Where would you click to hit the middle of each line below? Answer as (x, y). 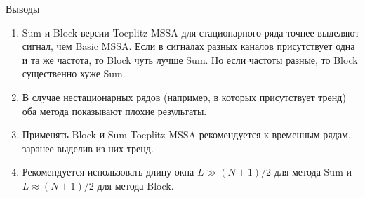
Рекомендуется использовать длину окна (108, 172)
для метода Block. (135, 185)
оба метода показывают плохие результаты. (114, 111)
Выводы (23, 8)
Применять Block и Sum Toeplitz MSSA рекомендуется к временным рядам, (186, 134)
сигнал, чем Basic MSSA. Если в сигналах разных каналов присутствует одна (188, 46)
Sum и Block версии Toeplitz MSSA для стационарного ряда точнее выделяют (191, 32)
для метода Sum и (313, 172)
